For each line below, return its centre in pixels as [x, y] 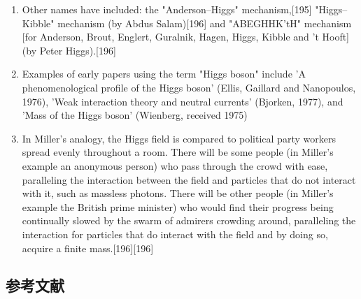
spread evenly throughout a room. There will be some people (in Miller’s [178, 152]
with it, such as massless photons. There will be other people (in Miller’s [178, 193]
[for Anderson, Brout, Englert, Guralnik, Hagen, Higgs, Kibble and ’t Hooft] [186, 37]
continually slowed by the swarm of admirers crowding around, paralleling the [189, 220]
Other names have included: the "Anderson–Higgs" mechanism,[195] [167, 9]
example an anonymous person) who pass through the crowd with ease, [175, 165]
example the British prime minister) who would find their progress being [178, 206]
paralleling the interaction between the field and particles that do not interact [189, 179]
